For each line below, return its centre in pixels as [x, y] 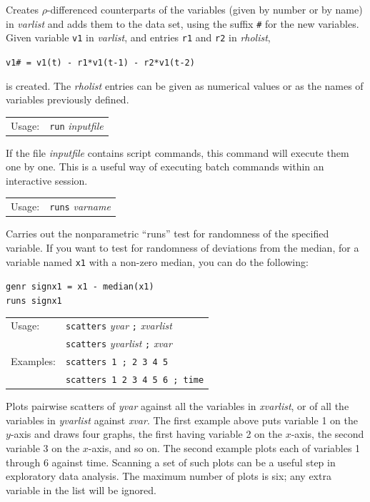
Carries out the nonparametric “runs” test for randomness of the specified [167, 234]
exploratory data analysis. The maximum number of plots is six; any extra [169, 476]
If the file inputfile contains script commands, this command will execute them [177, 152]
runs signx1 [34, 301]
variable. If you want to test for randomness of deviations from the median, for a [182, 247]
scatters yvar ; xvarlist [119, 326]
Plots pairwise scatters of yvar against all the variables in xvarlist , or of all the [177, 406]
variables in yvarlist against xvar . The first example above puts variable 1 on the [182, 420]
